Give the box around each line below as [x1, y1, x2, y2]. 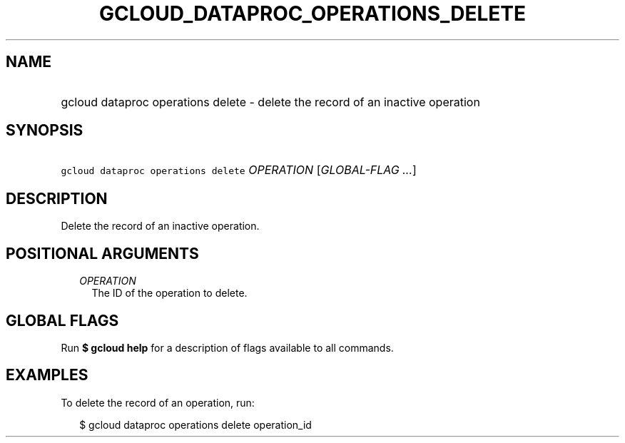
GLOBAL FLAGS [6, 311, 119, 330]
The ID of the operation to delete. [91, 287, 248, 300]
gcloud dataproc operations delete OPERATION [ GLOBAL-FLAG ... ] [61, 163, 417, 178]
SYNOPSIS [6, 121, 83, 140]
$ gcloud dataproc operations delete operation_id [79, 418, 312, 431]
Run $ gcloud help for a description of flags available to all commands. [61, 341, 394, 354]
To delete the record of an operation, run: [61, 396, 255, 409]
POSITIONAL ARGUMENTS [6, 244, 199, 263]
